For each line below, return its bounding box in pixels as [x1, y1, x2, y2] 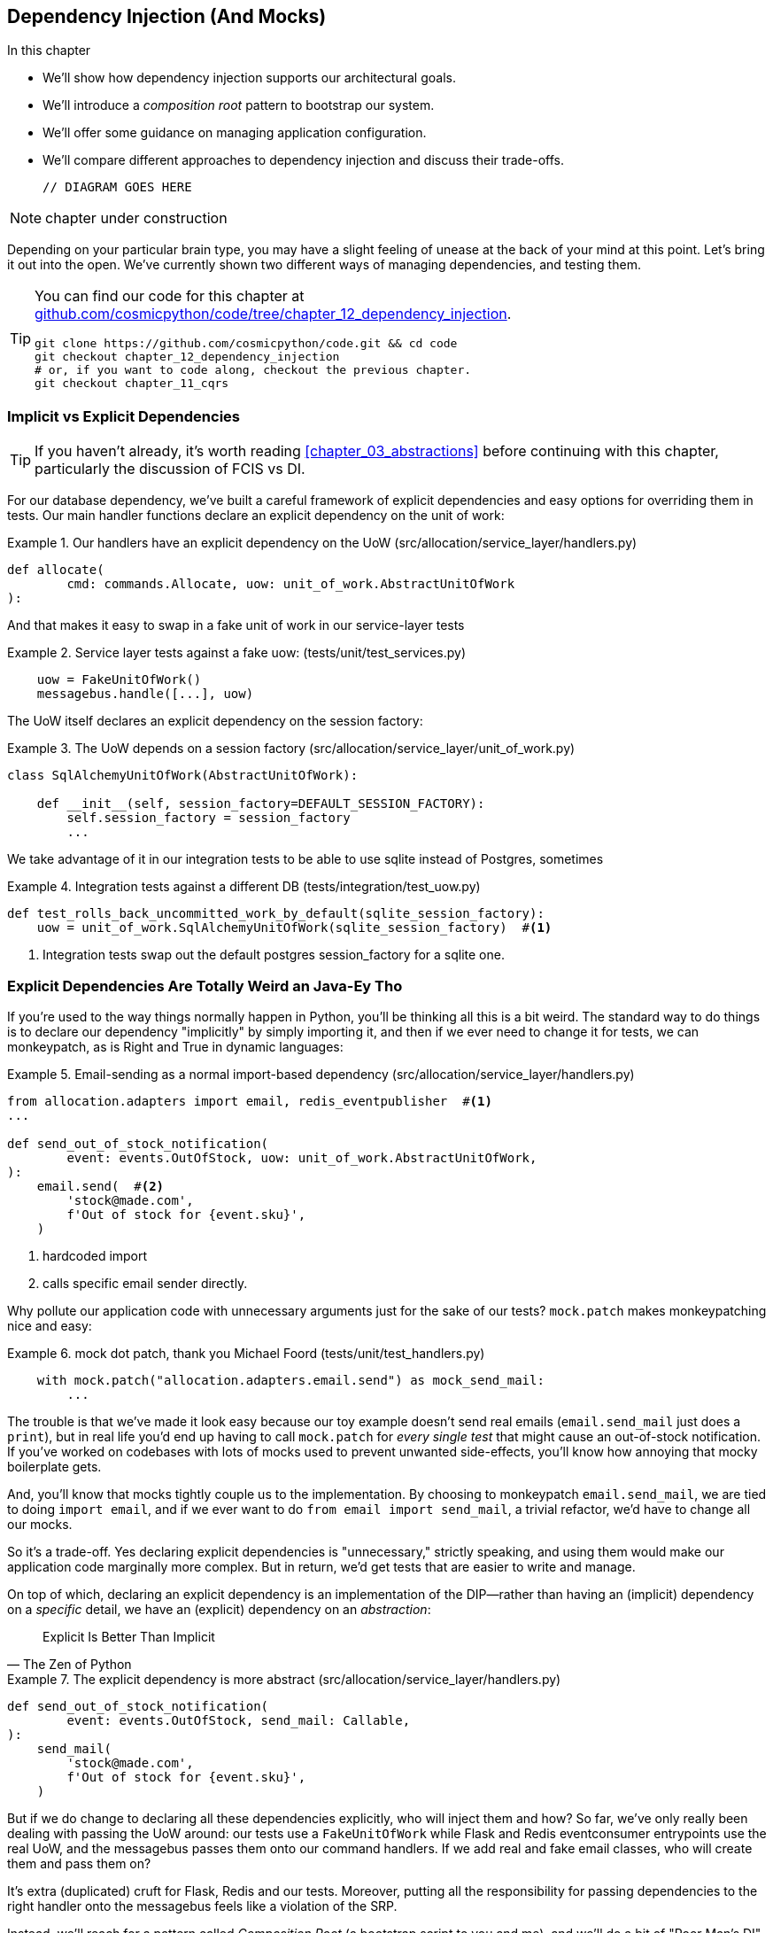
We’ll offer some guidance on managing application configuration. [43, 125, 427, 141]
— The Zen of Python [7, 1656, 132, 1672]
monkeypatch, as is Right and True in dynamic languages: [7, 1038, 344, 1054]
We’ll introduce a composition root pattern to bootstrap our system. [43, 97, 435, 113]
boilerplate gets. [7, 1458, 102, 1474]
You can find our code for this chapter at [35, 287, 305, 306]
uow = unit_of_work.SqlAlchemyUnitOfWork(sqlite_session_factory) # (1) [36, 920, 553, 935]
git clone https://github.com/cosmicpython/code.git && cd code [35, 337, 458, 351]
